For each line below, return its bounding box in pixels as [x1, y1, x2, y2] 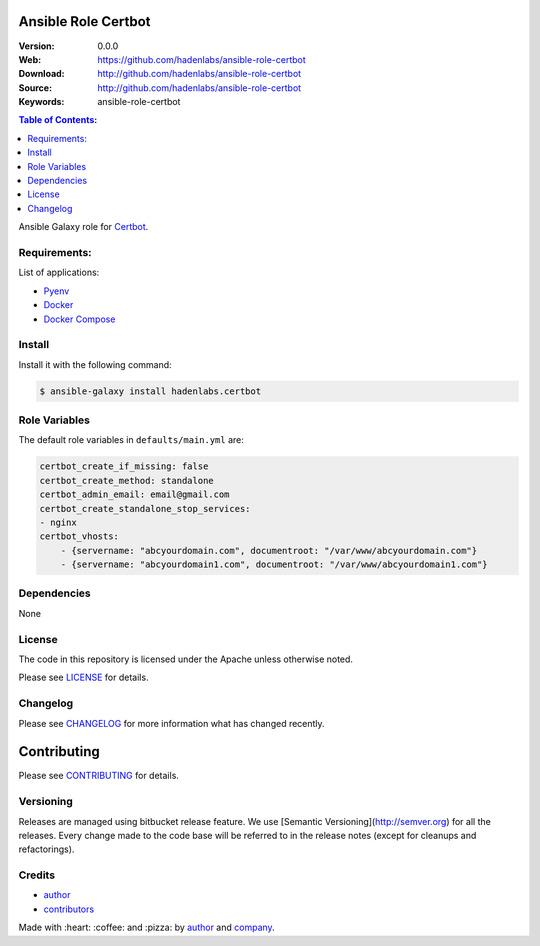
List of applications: [18, 266, 100, 279]
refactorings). [18, 843, 75, 855]
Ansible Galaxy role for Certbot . [18, 221, 149, 233]
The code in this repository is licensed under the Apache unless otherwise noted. [18, 653, 354, 665]
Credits [18, 868, 55, 882]
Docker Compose [43, 313, 116, 325]
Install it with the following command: [18, 358, 172, 370]
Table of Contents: [18, 114, 98, 126]
